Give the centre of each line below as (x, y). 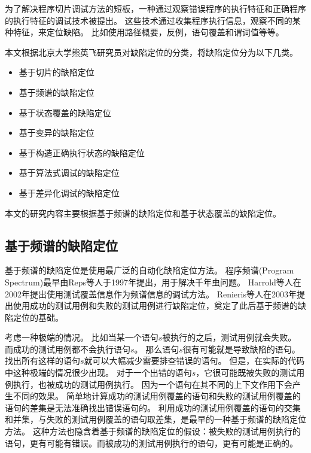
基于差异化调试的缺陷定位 (69, 192)
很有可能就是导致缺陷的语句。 (241, 349)
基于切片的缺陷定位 (57, 72)
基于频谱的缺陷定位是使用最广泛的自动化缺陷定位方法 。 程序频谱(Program (150, 270)
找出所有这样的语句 (42, 361)
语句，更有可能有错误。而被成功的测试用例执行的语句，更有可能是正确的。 (151, 443)
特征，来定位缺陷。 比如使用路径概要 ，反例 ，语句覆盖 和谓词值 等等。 (148, 32)
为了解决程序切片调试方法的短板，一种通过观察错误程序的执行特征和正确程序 (155, 8)
